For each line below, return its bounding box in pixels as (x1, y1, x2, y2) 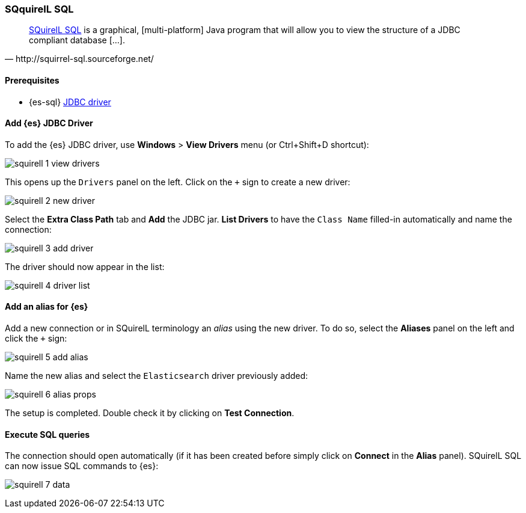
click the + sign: (5, 333, 67, 344)
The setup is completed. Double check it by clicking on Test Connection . (5, 408, 295, 419)
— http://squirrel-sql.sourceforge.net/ (5, 54, 154, 64)
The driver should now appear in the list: (5, 261, 165, 272)
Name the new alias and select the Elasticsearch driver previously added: (5, 370, 308, 381)
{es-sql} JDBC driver (29, 96, 111, 107)
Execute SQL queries (5, 429, 90, 440)
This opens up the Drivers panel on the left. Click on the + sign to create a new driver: (5, 176, 350, 187)
